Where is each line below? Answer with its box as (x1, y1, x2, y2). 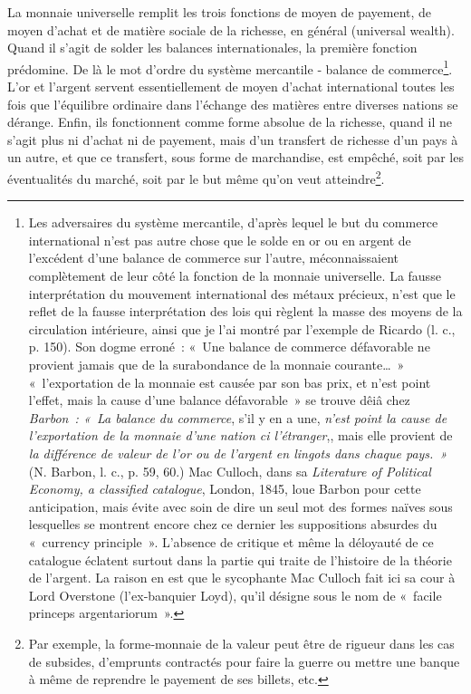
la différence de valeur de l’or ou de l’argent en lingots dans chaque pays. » (28, 443, 447, 462)
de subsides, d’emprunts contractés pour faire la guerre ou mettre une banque (28, 651, 460, 670)
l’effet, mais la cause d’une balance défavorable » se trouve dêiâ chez (28, 390, 410, 410)
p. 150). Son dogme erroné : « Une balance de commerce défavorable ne (28, 337, 430, 356)
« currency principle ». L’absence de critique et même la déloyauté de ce (28, 532, 434, 551)
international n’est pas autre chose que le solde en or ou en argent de (28, 230, 411, 249)
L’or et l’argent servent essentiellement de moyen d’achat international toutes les (7, 77, 455, 96)
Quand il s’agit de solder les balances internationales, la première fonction (7, 38, 418, 57)
